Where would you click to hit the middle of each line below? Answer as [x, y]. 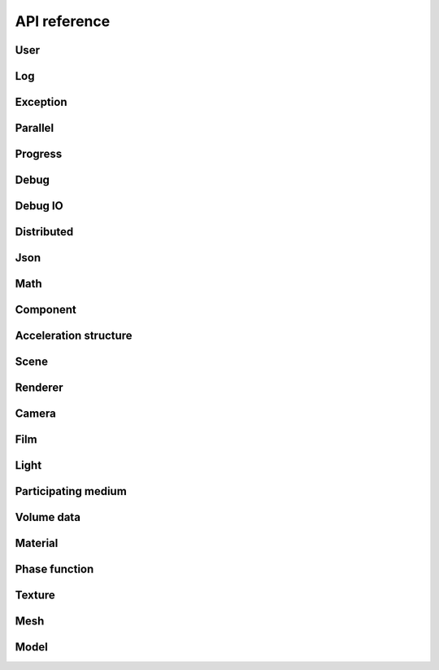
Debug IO [39, 206]
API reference [63, 21]
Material [37, 543]
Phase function [54, 569]
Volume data [48, 517]
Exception [41, 102]
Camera [35, 414]
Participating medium [71, 491]
